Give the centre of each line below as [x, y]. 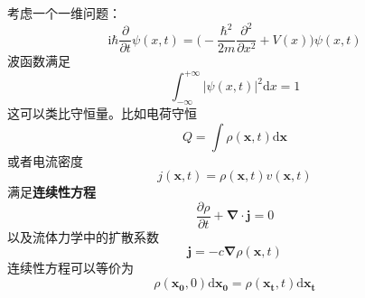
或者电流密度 [45, 160]
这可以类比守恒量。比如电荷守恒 [102, 113]
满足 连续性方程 [51, 192]
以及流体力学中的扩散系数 [83, 236]
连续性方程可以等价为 [70, 268]
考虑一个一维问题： [64, 13]
